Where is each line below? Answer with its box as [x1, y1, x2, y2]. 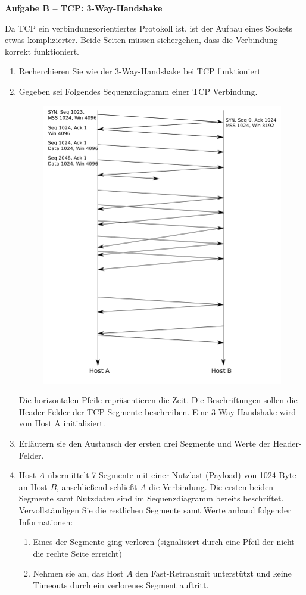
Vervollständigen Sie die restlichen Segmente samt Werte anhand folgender [18, 503, 291, 516]
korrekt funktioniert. [5, 45, 79, 57]
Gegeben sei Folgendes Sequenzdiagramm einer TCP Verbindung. [18, 85, 258, 97]
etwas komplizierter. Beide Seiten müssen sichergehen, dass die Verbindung [5, 33, 278, 46]
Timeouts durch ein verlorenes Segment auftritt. [33, 578, 209, 591]
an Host [18, 480, 48, 493]
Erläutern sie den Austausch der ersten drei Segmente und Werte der [18, 437, 271, 449]
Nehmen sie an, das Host [33, 567, 124, 580]
